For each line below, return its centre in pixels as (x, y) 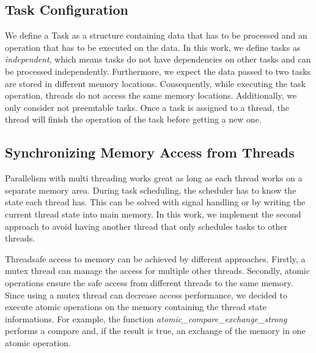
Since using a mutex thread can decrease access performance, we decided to (146, 294)
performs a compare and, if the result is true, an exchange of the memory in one (155, 331)
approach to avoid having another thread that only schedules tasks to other (146, 226)
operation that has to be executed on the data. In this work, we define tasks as (153, 47)
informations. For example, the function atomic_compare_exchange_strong (146, 318)
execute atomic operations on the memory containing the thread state (136, 307)
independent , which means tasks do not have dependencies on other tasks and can (158, 59)
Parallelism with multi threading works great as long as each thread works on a (154, 178)
